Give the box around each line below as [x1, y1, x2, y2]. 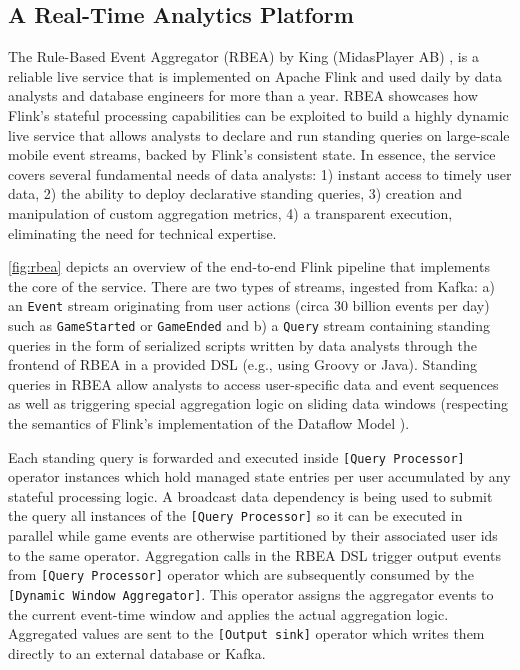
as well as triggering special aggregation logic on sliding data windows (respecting [8, 393, 508, 414]
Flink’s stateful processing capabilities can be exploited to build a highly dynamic [8, 104, 509, 125]
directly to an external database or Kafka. [8, 642, 266, 663]
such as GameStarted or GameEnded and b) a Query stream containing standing [8, 314, 490, 335]
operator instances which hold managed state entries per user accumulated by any [8, 466, 511, 487]
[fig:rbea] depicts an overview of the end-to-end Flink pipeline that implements [8, 256, 490, 277]
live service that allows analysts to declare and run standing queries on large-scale [8, 124, 510, 145]
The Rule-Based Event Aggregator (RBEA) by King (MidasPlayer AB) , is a [8, 46, 479, 67]
